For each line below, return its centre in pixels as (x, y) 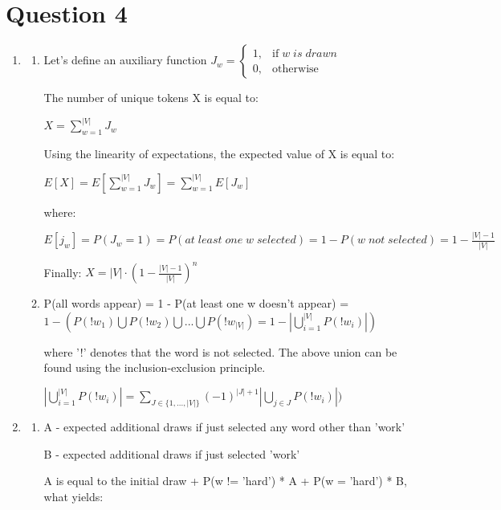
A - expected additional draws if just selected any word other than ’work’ (224, 426)
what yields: (73, 496)
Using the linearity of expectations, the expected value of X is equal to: (219, 153)
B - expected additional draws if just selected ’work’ (172, 453)
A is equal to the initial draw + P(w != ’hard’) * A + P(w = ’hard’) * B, (225, 481)
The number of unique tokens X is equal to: (151, 98)
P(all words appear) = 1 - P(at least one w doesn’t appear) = (196, 303)
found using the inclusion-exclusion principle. (155, 367)
